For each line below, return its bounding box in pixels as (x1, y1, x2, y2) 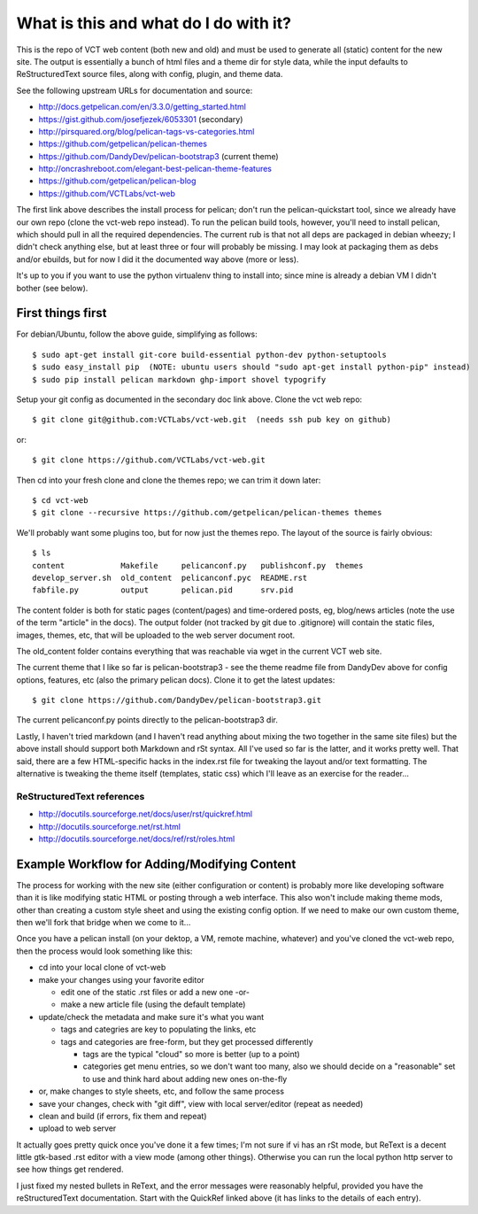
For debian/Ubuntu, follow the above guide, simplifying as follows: (16, 329, 258, 340)
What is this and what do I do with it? (16, 13, 292, 33)
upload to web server (38, 1123, 117, 1133)
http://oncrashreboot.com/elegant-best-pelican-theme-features (38, 164, 273, 174)
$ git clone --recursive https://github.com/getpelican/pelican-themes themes (32, 507, 382, 518)
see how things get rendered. (16, 1164, 124, 1175)
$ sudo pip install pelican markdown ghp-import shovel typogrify (32, 375, 327, 384)
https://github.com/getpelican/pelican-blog (38, 175, 197, 186)
